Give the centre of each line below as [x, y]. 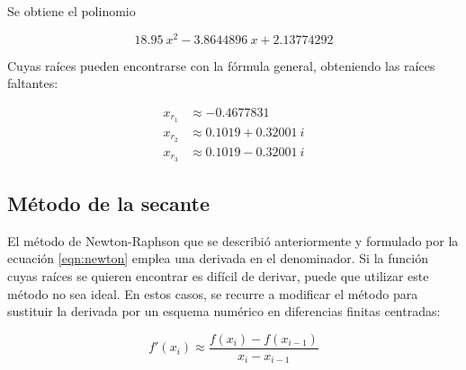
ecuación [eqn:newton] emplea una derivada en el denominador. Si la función [218, 258]
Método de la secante [108, 203]
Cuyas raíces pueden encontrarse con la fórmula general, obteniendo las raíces [221, 65]
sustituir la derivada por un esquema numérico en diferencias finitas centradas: [224, 311]
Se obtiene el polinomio [72, 11]
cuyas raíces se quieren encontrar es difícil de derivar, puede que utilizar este [218, 275]
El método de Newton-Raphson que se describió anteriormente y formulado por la [233, 240]
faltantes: [33, 83]
